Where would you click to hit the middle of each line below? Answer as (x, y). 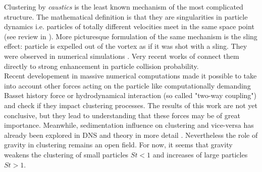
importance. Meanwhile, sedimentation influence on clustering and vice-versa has (129, 125)
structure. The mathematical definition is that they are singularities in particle (126, 16)
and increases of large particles (200, 154)
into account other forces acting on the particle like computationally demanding (127, 85)
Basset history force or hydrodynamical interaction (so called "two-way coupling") (130, 95)
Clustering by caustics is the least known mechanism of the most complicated (124, 7)
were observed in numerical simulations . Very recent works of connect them (122, 56)
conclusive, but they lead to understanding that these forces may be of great (122, 115)
